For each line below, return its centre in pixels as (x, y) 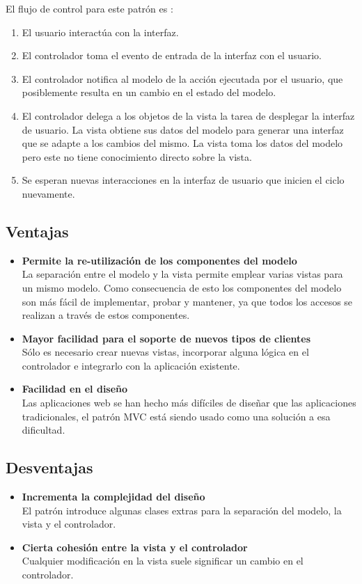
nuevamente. (48, 193)
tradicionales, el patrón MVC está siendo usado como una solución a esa (176, 416)
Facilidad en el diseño (75, 389)
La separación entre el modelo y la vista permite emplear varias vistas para (182, 274)
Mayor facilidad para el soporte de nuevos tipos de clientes (166, 338)
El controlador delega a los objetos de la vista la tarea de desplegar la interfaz (188, 115)
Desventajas (49, 467)
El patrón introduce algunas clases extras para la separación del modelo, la (182, 510)
